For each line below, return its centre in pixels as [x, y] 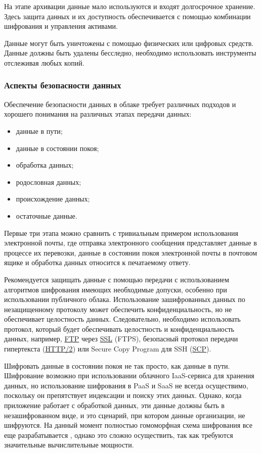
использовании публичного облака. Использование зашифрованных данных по [125, 299]
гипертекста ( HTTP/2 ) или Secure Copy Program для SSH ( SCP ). [108, 349]
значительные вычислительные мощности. [69, 445]
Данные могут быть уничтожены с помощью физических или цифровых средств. [129, 43]
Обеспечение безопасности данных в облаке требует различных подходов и [120, 104]
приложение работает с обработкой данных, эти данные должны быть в [114, 405]
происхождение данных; [53, 199]
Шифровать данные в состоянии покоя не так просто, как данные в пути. [117, 365]
